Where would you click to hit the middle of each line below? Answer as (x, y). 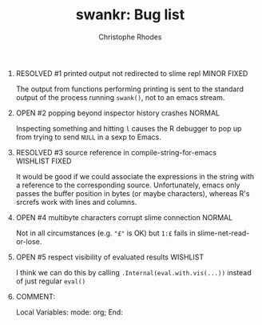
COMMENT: (36, 296)
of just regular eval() (51, 281)
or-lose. (29, 241)
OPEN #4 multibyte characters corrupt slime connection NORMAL (124, 217)
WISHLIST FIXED (44, 161)
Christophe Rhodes (130, 37)
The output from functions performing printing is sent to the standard (130, 89)
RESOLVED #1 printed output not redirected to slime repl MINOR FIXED (132, 73)
